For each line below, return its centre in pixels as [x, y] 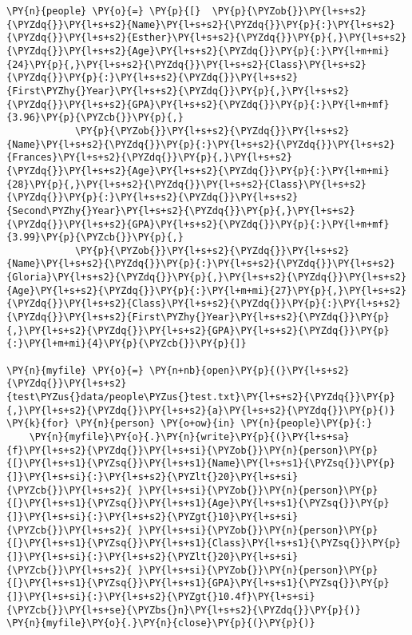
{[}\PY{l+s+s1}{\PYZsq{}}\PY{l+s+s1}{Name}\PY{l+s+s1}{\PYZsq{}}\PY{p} [201, 464]
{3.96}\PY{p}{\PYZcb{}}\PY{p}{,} [95, 118]
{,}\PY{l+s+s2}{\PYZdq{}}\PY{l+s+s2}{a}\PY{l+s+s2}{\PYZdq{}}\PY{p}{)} [201, 410]
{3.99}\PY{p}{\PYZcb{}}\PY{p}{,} [95, 238]
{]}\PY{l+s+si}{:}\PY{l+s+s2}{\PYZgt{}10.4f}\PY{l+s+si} [161, 596]
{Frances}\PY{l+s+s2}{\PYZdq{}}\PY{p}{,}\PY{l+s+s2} [149, 158]
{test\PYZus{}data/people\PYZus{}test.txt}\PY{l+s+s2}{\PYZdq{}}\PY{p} [201, 397]
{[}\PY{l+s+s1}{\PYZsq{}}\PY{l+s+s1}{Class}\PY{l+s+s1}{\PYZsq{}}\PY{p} [204, 544]
